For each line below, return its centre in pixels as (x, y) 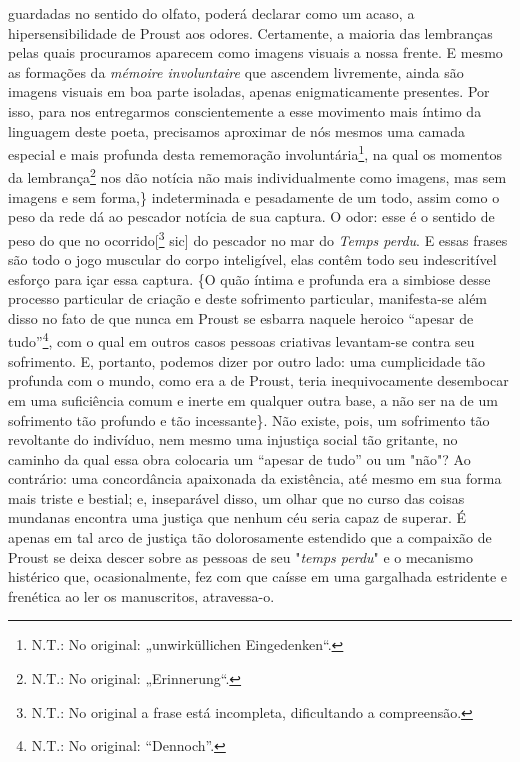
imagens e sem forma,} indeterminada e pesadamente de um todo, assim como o (254, 196)
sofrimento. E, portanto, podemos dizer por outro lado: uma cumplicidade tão (246, 360)
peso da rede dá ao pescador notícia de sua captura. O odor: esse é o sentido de (251, 216)
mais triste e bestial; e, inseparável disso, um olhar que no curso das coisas (236, 497)
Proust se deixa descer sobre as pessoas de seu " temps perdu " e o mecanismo (240, 556)
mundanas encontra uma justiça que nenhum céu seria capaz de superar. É (237, 517)
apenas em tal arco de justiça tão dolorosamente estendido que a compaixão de (250, 537)
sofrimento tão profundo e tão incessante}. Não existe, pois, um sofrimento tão (249, 419)
